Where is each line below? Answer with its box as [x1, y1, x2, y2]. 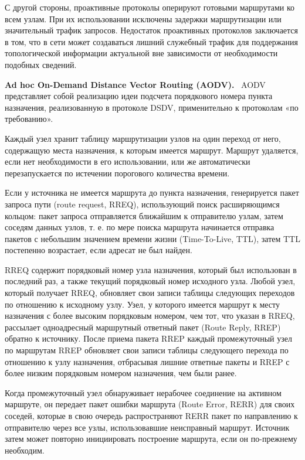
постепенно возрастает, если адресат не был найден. [5, 244, 192, 256]
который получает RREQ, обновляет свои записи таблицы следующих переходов [5, 287, 295, 299]
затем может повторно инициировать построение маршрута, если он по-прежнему [5, 432, 297, 445]
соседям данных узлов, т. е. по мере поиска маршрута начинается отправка [5, 221, 274, 233]
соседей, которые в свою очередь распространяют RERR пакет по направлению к [5, 410, 298, 421]
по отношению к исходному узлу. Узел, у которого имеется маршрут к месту [5, 298, 280, 310]
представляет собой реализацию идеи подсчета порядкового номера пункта [5, 90, 273, 102]
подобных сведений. [5, 58, 77, 70]
